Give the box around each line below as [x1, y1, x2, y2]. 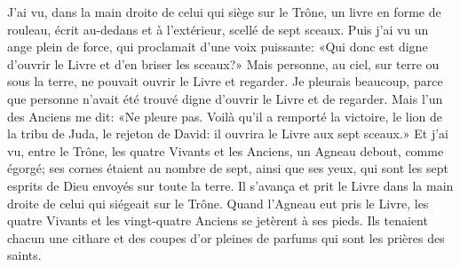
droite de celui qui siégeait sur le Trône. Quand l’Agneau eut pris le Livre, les [7, 193, 429, 212]
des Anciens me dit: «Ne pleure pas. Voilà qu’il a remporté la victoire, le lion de [7, 106, 442, 125]
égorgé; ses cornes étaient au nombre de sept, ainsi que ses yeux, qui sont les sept [7, 159, 449, 177]
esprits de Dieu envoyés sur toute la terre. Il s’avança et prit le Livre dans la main [7, 176, 454, 194]
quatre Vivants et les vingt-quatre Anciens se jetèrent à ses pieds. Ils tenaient [7, 211, 428, 230]
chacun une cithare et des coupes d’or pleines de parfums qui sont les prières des [7, 228, 445, 247]
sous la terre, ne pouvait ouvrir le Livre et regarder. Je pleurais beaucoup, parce [7, 72, 443, 90]
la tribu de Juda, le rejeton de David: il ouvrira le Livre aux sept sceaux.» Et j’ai [7, 124, 448, 143]
